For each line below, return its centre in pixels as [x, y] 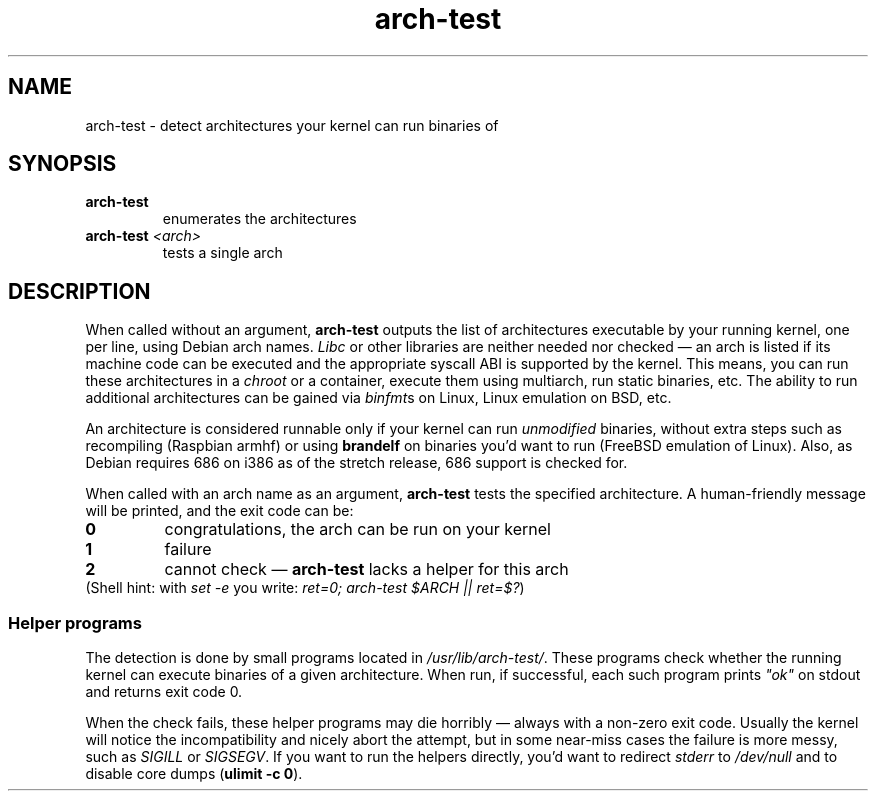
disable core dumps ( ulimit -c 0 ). [194, 774]
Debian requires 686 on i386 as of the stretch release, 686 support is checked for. [356, 463]
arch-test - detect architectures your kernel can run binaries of [292, 125]
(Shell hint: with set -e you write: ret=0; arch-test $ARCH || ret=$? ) [305, 588]
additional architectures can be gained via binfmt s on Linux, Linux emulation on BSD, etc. [378, 398]
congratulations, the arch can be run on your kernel [357, 529]
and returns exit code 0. [164, 692]
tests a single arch [222, 253]
